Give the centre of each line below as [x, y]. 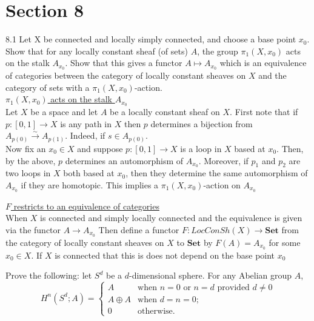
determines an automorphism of [124, 160]
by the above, [31, 160]
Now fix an [26, 148]
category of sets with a [48, 87]
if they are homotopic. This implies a [90, 184]
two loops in [28, 173]
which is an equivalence [263, 63]
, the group [218, 51]
